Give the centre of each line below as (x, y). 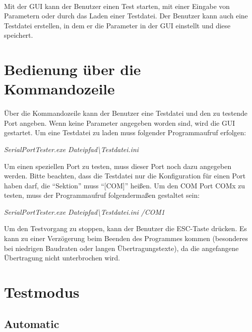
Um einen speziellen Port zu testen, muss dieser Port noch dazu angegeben (118, 166)
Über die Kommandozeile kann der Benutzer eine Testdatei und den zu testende (126, 113)
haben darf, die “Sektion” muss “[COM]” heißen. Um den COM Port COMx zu (125, 185)
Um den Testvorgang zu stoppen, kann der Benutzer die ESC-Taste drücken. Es (126, 228)
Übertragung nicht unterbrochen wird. (62, 258)
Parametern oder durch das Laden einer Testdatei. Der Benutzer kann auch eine (126, 16)
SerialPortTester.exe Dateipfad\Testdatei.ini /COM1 (84, 211)
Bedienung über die (72, 69)
